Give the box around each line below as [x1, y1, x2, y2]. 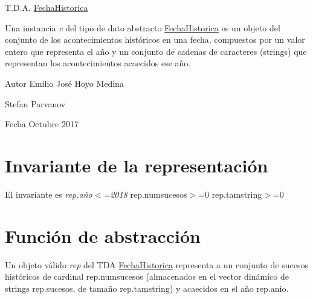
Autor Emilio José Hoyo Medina [5, 77, 124, 89]
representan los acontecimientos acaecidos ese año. [5, 57, 191, 69]
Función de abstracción [5, 223, 201, 248]
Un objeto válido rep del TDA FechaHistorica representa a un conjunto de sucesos [5, 258, 308, 271]
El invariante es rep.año [5, 187, 92, 200]
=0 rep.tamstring [198, 187, 262, 200]
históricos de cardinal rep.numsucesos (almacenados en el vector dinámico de [5, 270, 289, 283]
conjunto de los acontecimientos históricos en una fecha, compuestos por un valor [5, 33, 305, 46]
